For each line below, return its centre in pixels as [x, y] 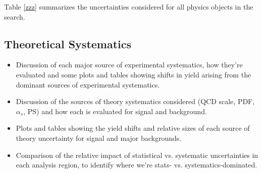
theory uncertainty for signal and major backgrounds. [99, 138]
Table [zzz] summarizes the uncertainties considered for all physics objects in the [129, 7]
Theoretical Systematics [68, 44]
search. [15, 16]
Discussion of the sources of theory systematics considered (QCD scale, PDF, [135, 101]
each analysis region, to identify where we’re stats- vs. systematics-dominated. [137, 165]
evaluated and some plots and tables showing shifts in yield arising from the [134, 74]
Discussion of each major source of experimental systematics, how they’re [129, 65]
